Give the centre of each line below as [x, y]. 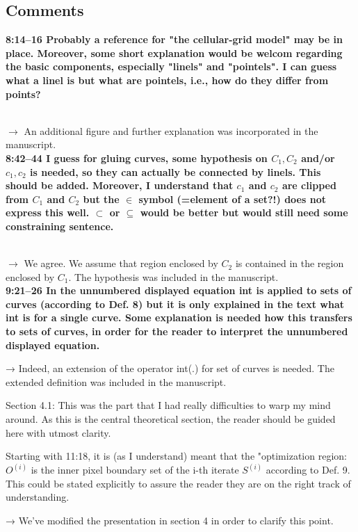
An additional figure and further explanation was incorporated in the [171, 130]
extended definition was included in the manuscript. [116, 381]
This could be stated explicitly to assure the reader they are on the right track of [178, 483]
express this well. [48, 212]
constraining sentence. [60, 226]
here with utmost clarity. [58, 432]
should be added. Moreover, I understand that [120, 185]
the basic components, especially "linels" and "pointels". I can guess [171, 66]
